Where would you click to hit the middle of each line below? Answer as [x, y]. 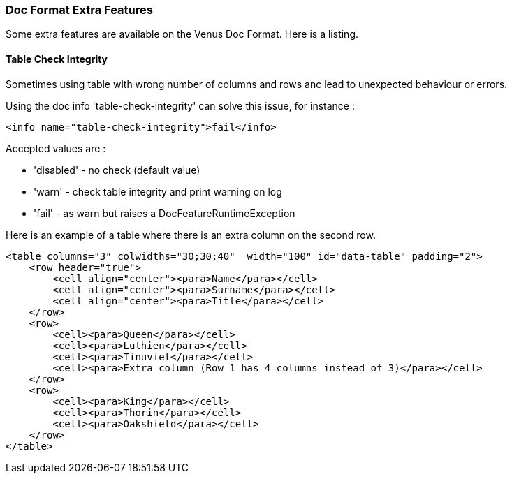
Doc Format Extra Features [79, 10]
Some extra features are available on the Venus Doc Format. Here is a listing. [182, 34]
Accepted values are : [56, 148]
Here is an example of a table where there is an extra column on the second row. [191, 235]
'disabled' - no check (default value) [117, 170]
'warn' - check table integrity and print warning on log [158, 191]
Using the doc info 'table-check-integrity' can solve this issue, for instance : [180, 105]
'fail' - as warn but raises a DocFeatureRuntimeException [164, 213]
